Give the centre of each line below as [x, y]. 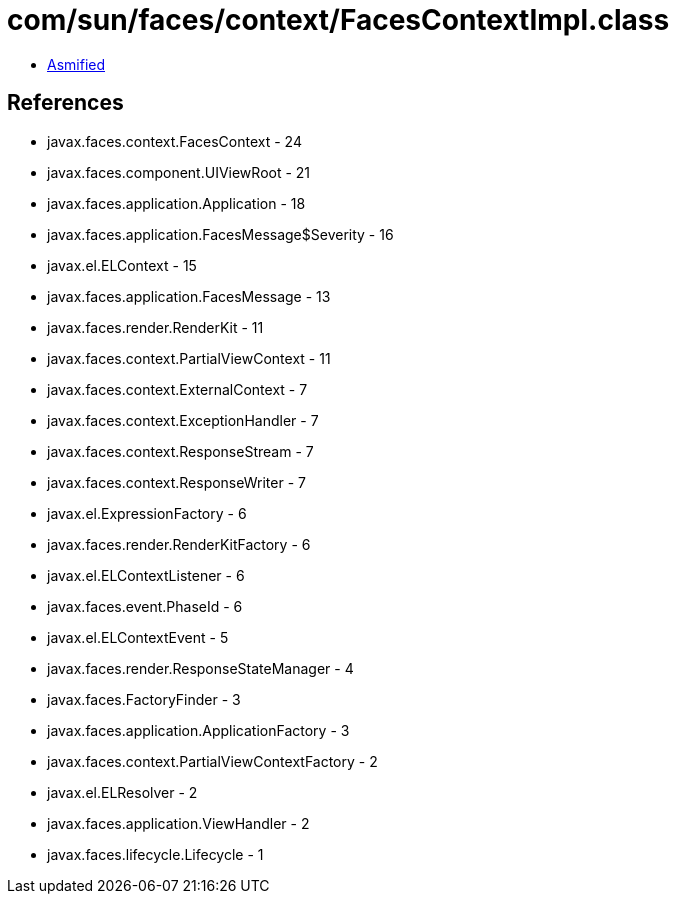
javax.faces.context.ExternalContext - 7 [177, 389]
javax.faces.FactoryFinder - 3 [144, 699]
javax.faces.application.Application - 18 [176, 203]
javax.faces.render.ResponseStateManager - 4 [200, 668]
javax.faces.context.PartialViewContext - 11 [189, 358]
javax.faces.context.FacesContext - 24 [174, 141]
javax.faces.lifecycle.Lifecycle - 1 [155, 854]
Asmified [76, 64]
